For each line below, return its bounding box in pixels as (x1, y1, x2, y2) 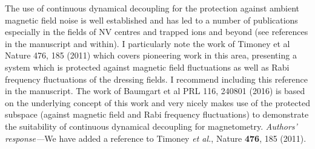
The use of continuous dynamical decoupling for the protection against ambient (5, 2, 300, 14)
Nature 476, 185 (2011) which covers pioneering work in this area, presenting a (5, 49, 297, 62)
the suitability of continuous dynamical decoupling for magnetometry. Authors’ (5, 119, 297, 132)
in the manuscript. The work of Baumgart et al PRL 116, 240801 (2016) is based (5, 84, 305, 97)
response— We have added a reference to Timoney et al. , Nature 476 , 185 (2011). (5, 132, 307, 144)
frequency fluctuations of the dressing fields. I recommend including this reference (5, 72, 308, 85)
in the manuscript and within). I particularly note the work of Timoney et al (5, 37, 290, 49)
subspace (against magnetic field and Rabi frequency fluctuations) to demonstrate (5, 108, 309, 121)
